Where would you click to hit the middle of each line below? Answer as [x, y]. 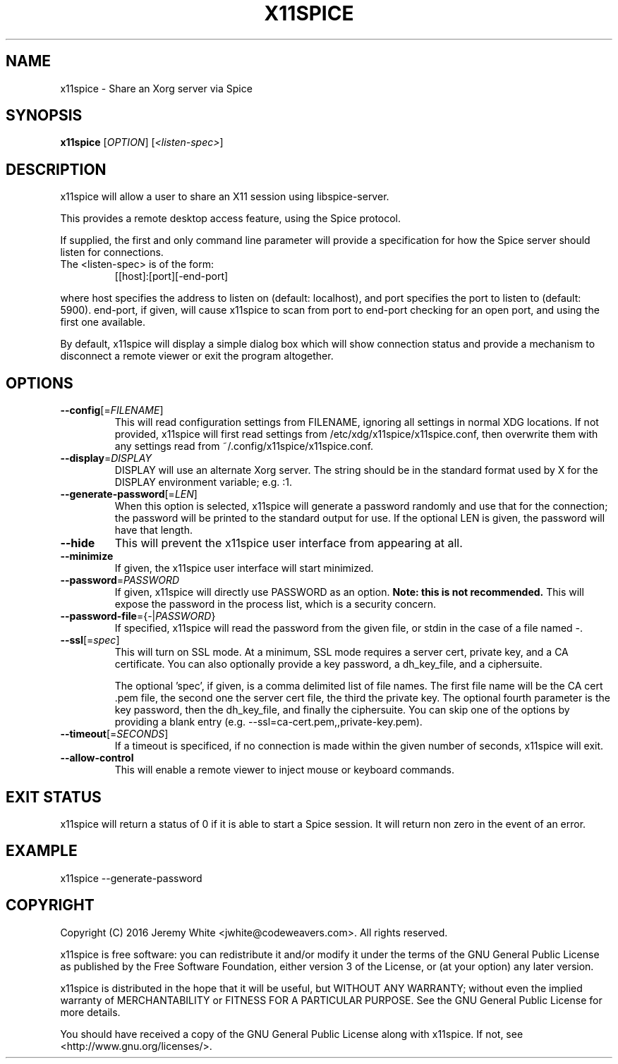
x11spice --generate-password [131, 878]
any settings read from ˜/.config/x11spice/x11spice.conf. [244, 446]
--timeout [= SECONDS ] [114, 734]
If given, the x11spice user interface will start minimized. [244, 568]
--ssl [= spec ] [90, 640]
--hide [78, 543]
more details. [90, 1012]
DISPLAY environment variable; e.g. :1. [204, 482]
